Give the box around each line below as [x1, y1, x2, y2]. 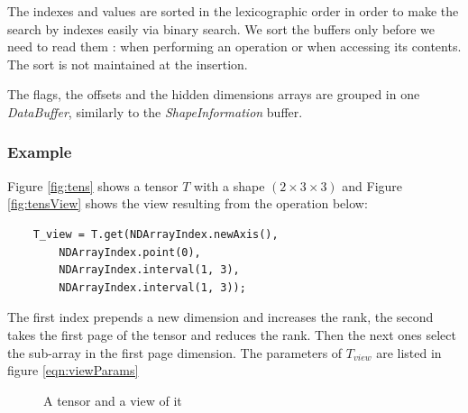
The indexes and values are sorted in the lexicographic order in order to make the [7, 2, 459, 20]
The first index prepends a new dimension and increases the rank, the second [7, 307, 434, 326]
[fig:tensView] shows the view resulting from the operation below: [7, 194, 368, 213]
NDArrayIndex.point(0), [59, 245, 201, 259]
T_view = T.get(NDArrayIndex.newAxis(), [32, 227, 279, 241]
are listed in [376, 343, 442, 362]
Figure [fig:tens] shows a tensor [7, 176, 179, 195]
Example [7, 141, 72, 163]
